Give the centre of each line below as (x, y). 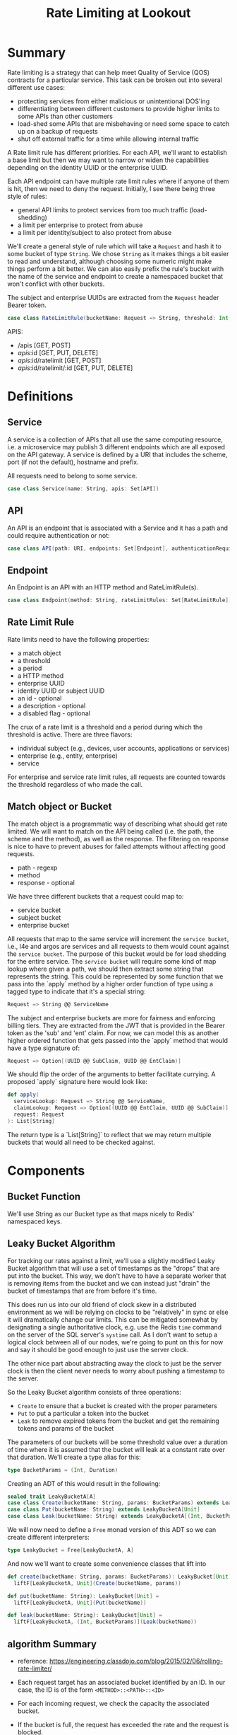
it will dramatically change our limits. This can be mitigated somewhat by (113, 1319)
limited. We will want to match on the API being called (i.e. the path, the (111, 831)
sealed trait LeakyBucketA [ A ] (52, 1497)
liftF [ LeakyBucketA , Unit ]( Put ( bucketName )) (80, 1603)
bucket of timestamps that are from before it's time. (82, 1291)
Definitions (41, 396)
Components (46, 1171)
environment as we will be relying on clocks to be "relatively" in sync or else (118, 1312)
